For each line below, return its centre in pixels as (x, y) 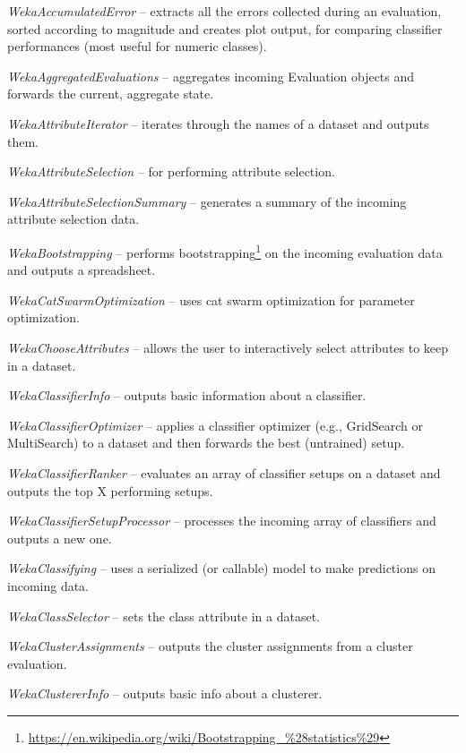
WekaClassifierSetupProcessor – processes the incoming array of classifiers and (222, 521)
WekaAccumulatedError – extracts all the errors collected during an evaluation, (224, 11)
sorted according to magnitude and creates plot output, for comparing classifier (225, 28)
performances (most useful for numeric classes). (137, 46)
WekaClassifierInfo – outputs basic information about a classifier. (187, 395)
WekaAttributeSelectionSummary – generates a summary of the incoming (207, 201)
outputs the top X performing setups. (110, 490)
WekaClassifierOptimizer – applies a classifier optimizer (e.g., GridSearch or (215, 425)
